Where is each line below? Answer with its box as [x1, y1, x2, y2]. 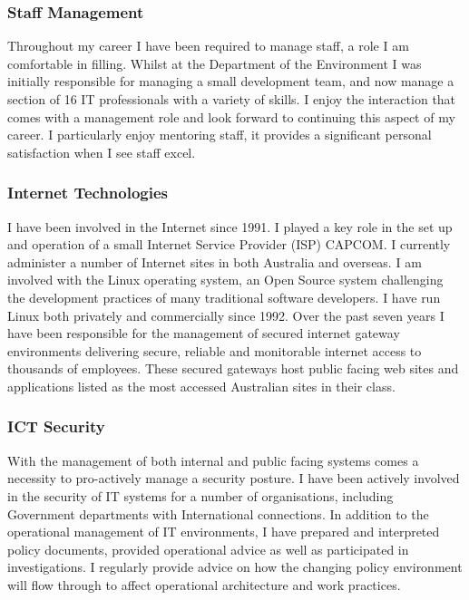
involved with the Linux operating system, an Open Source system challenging [7, 270, 444, 289]
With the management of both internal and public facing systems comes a [7, 450, 419, 469]
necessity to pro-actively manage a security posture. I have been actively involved [7, 469, 460, 488]
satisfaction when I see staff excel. [7, 142, 196, 161]
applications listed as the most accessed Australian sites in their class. [7, 376, 396, 395]
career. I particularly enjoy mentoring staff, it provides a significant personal [7, 125, 432, 144]
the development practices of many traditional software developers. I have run [7, 287, 441, 306]
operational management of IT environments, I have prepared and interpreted [7, 522, 440, 541]
